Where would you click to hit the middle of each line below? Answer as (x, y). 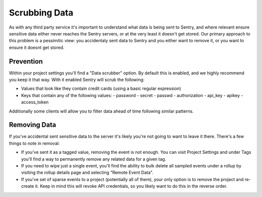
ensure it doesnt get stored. (37, 47)
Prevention (26, 61)
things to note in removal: (34, 143)
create (27, 186)
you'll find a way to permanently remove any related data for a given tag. (94, 159)
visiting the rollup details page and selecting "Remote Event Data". (87, 173)
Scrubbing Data (41, 13)
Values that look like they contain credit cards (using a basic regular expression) (101, 89)
